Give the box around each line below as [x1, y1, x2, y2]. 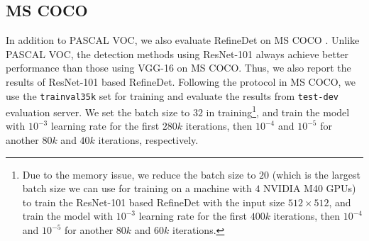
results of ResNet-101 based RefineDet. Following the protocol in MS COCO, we [6, 74, 356, 89]
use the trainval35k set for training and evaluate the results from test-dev [6, 88, 339, 103]
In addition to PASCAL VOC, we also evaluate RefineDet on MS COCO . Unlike [6, 33, 360, 47]
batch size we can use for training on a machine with [22, 181, 252, 196]
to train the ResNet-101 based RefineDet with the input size [22, 194, 285, 209]
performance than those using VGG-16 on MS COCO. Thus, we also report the [6, 60, 351, 75]
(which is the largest [272, 167, 361, 181]
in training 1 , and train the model [206, 103, 350, 119]
